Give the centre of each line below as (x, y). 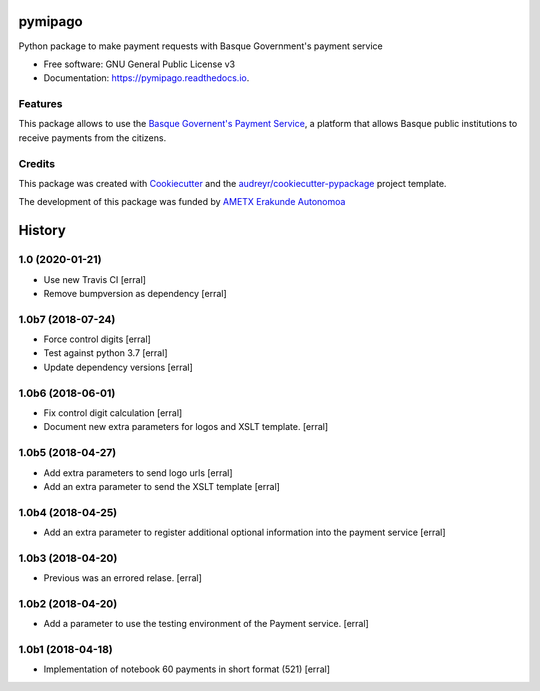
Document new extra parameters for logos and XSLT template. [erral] (186, 427)
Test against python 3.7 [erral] (105, 353)
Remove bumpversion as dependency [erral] (135, 293)
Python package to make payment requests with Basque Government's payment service (201, 46)
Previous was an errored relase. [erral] (122, 578)
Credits (36, 163)
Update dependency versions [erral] (118, 367)
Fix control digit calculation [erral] (113, 412)
